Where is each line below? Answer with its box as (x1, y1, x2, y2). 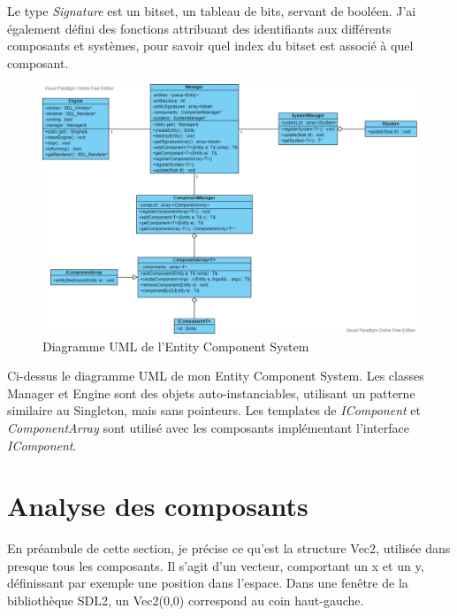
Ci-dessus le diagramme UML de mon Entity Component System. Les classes (7, 366, 424, 385)
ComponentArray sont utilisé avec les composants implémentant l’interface (7, 418, 409, 436)
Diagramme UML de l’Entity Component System (42, 336, 309, 355)
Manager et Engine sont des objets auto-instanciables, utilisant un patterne (7, 383, 415, 402)
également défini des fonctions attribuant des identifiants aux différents (7, 19, 392, 37)
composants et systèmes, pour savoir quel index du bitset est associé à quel (7, 36, 414, 55)
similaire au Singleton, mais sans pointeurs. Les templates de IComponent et (7, 401, 422, 420)
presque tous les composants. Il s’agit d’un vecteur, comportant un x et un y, (7, 556, 424, 574)
